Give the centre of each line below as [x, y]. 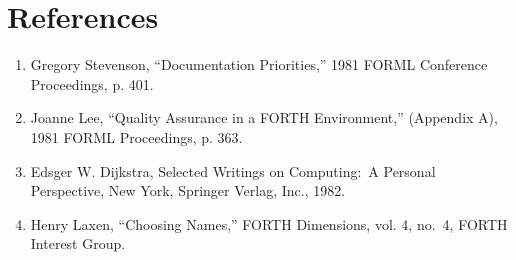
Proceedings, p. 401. [92, 83]
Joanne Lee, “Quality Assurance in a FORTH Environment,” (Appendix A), [264, 117]
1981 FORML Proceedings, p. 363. [136, 136]
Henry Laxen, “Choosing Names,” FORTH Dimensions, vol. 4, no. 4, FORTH [269, 223]
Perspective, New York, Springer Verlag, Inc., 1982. [188, 190]
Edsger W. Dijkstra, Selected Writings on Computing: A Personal [233, 170]
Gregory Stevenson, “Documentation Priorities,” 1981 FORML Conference [259, 64]
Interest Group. [78, 243]
